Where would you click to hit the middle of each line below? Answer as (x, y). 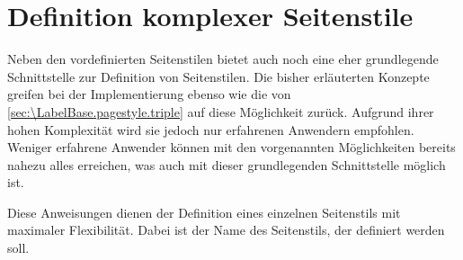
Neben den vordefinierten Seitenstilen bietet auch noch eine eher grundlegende (223, 59)
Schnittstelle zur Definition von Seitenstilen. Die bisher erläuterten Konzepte (218, 76)
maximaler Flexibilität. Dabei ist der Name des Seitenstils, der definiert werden (226, 230)
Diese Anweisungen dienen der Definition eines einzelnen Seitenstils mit (204, 212)
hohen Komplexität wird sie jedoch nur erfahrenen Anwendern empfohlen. (211, 129)
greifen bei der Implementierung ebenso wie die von (149, 94)
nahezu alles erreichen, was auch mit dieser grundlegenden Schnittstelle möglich (227, 164)
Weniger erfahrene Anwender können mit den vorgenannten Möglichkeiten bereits (231, 147)
